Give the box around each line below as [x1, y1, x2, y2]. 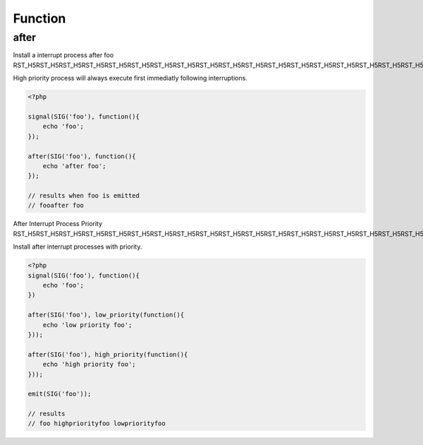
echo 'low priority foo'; [42, 321, 133, 328]
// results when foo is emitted [27, 191, 140, 200]
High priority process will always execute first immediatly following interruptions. [13, 74, 248, 83]
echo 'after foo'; [42, 162, 106, 170]
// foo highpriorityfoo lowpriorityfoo [27, 420, 166, 427]
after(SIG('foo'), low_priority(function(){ [27, 311, 185, 319]
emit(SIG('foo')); [27, 390, 92, 398]
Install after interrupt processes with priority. [13, 242, 142, 251]
